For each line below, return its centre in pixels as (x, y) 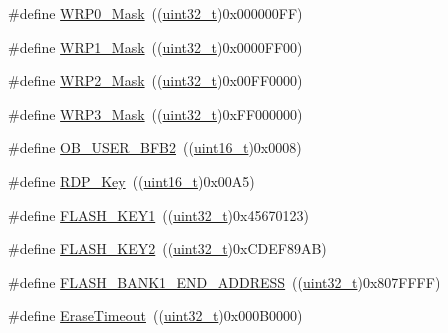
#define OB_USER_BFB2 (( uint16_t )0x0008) (155, 147)
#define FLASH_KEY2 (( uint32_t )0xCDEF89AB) (167, 248)
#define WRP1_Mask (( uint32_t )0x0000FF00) (155, 46)
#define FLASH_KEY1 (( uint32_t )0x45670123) (158, 214)
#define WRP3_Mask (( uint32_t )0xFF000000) (155, 113)
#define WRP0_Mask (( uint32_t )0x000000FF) (155, 13)
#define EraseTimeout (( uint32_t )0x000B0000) (155, 315)
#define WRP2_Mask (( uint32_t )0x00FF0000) (155, 80)
